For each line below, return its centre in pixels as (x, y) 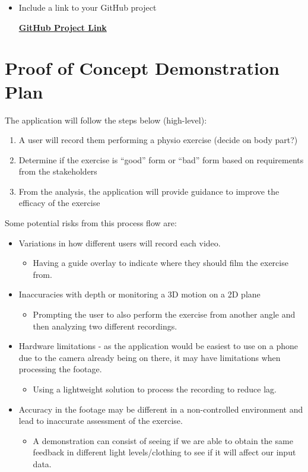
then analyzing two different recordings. (105, 326)
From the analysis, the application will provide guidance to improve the (149, 191)
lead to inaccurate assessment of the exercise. (101, 421)
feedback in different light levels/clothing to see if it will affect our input (164, 452)
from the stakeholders (58, 171)
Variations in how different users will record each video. (120, 243)
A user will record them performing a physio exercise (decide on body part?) (158, 140)
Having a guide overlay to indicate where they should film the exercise (161, 263)
